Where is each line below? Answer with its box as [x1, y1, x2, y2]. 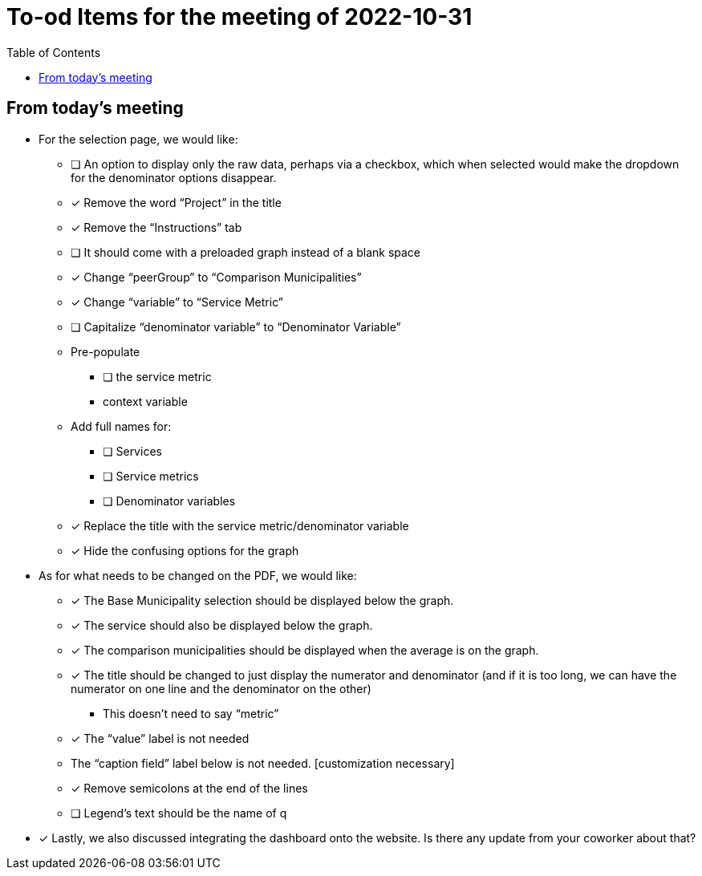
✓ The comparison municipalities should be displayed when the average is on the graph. [71, 643, 539, 657]
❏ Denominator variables [103, 493, 236, 508]
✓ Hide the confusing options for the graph [71, 543, 299, 558]
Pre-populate [71, 344, 140, 359]
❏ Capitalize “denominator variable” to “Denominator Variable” [71, 319, 401, 334]
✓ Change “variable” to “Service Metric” [71, 294, 283, 309]
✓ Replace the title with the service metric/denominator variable [71, 518, 409, 533]
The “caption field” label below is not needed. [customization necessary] [71, 756, 455, 770]
